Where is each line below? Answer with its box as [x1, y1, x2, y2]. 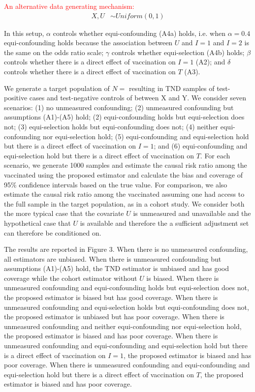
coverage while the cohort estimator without [4, 272, 137, 283]
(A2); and [195, 57, 225, 67]
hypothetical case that [4, 217, 71, 228]
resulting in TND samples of [128, 83, 215, 93]
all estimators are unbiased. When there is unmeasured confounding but [4, 253, 222, 264]
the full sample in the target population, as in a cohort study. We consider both [4, 198, 245, 209]
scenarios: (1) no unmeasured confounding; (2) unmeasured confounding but [4, 102, 234, 112]
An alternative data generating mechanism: [4, 1, 134, 11]
